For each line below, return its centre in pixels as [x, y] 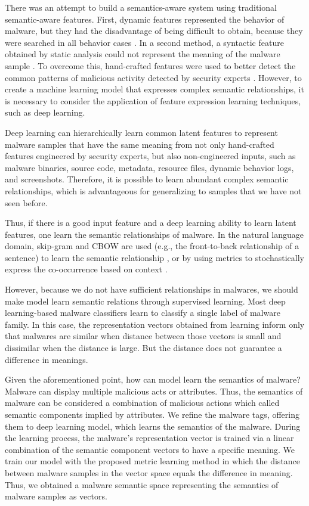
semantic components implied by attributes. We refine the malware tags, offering [152, 414]
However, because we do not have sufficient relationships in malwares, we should [152, 289]
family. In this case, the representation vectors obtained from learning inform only [155, 324]
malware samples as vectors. [56, 496]
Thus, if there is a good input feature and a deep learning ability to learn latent [151, 223]
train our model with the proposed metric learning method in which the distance [153, 461]
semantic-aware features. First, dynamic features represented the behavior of [145, 19]
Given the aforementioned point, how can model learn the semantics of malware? [153, 379]
